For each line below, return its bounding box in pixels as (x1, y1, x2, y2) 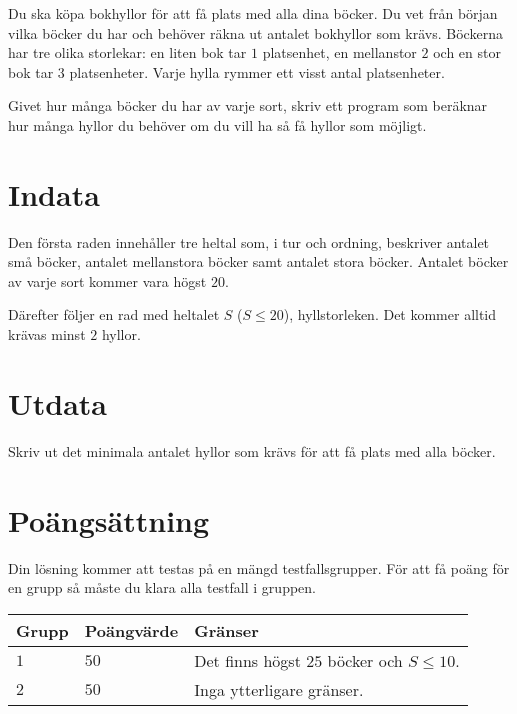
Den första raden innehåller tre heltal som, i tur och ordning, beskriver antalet (8, 231, 490, 252)
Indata (8, 173, 100, 214)
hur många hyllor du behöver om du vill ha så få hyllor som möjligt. (8, 114, 427, 135)
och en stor (433, 42, 501, 63)
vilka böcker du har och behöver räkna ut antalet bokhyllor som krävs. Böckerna (8, 22, 503, 43)
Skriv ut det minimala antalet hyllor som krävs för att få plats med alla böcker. (8, 440, 496, 461)
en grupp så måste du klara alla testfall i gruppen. (8, 577, 316, 598)
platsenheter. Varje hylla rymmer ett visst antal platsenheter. (69, 61, 445, 82)
